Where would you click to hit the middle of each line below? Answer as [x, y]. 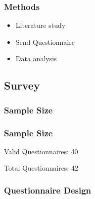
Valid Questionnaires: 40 [41, 151]
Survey [22, 85]
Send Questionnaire [45, 42]
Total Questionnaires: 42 [41, 168]
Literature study [41, 25]
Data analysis [36, 58]
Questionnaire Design [48, 190]
